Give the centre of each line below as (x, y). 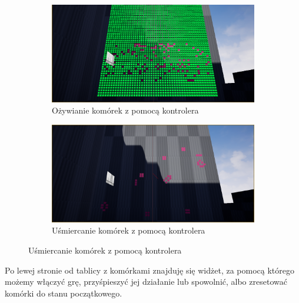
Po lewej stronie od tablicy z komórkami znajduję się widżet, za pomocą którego (149, 270)
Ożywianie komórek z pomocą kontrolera (125, 110)
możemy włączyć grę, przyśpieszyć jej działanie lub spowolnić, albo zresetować (146, 282)
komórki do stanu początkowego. (64, 293)
